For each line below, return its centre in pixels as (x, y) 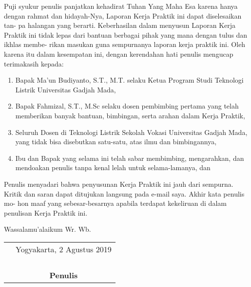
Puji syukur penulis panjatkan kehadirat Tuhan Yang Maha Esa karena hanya (121, 6)
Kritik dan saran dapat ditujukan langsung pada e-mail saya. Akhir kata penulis (124, 193)
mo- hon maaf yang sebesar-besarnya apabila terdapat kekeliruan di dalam (115, 203)
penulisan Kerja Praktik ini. (46, 212)
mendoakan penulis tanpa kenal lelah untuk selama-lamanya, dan (113, 167)
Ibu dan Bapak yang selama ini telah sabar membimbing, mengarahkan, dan (130, 158)
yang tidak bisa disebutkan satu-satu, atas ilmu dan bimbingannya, (116, 142)
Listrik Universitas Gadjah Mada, (66, 89)
